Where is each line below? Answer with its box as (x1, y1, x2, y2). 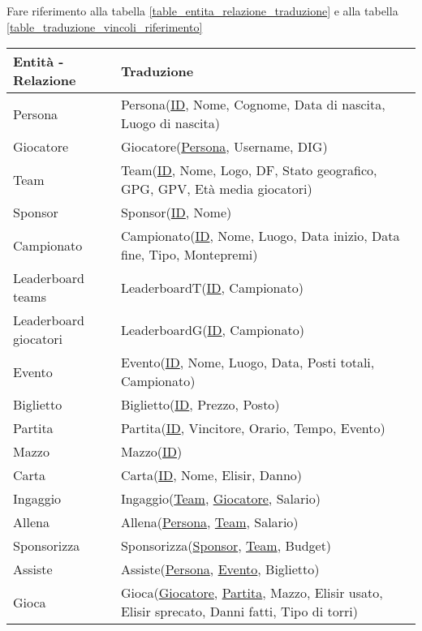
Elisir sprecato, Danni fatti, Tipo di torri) (120, 602, 358, 621)
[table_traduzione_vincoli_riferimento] (6, 18, 203, 35)
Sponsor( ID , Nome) (120, 203, 232, 222)
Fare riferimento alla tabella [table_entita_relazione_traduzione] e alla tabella (6, 2, 398, 19)
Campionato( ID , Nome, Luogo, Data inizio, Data (120, 226, 400, 246)
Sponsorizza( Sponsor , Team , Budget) (120, 536, 332, 556)
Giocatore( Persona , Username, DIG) (120, 137, 328, 157)
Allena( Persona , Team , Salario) (120, 513, 299, 532)
